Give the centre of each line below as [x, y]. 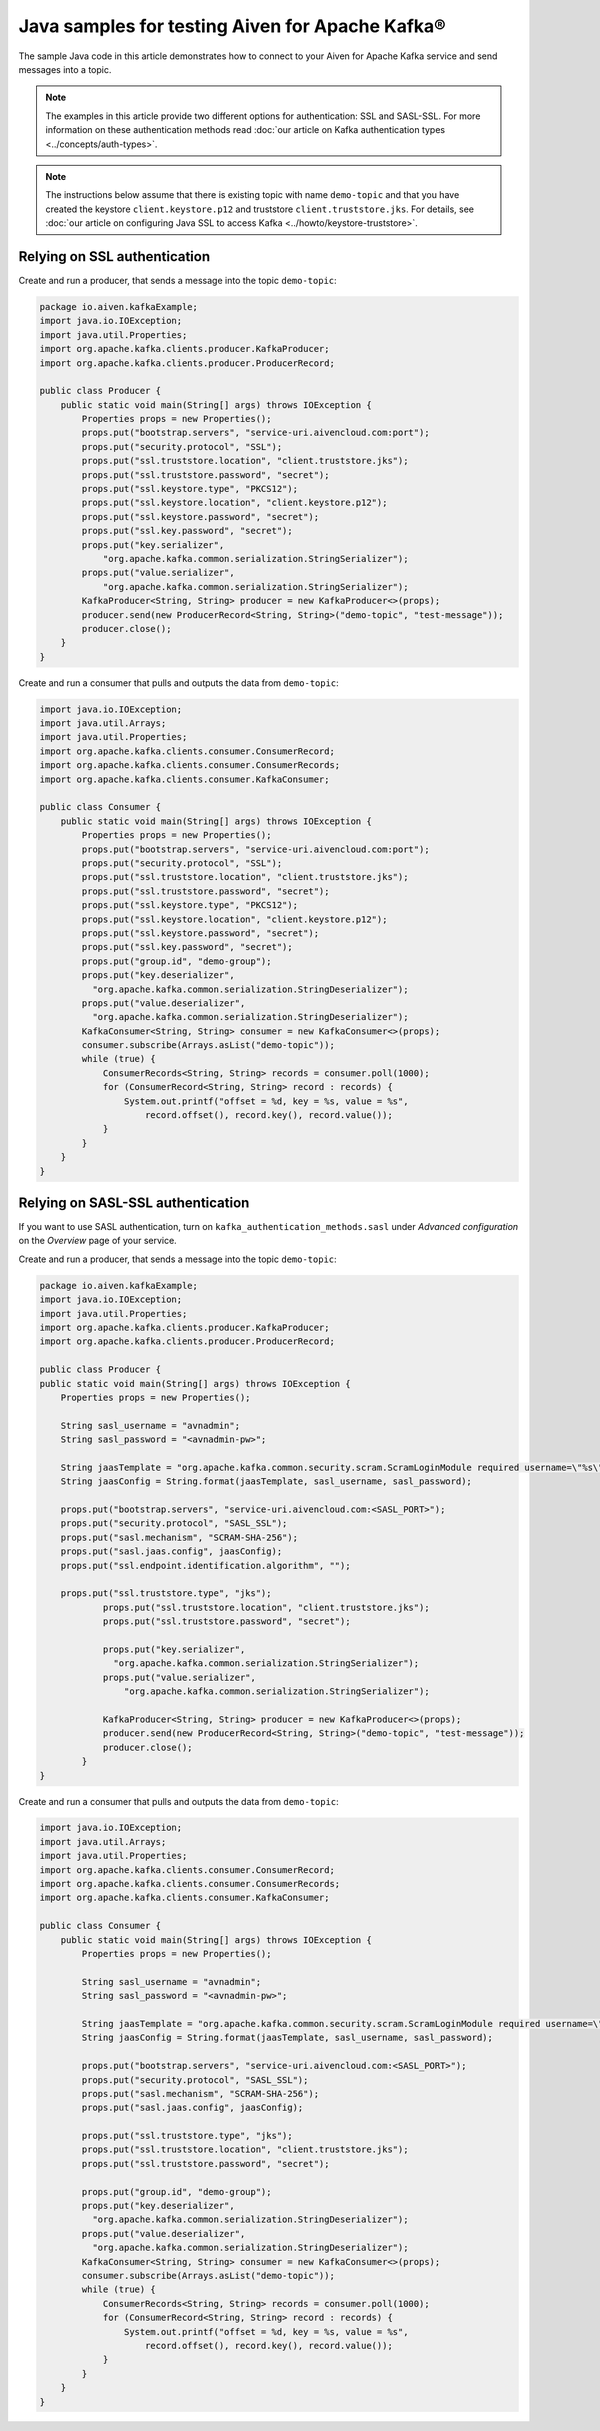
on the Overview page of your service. [97, 1241]
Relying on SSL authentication [114, 256]
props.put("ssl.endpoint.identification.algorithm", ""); [205, 1565]
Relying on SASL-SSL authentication [134, 1202]
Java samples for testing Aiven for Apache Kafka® [232, 26]
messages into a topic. [65, 69]
